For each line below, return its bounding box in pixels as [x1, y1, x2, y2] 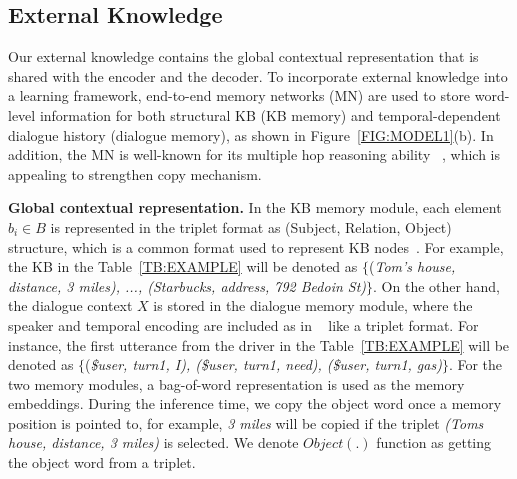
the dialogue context [8, 295, 133, 316]
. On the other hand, [373, 275, 500, 296]
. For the [448, 354, 503, 375]
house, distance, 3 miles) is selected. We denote [8, 432, 299, 453]
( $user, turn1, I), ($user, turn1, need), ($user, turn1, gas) [85, 354, 442, 375]
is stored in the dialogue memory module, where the [153, 295, 473, 316]
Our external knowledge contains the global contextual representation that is [8, 46, 479, 67]
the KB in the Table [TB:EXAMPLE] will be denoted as [8, 256, 358, 277]
